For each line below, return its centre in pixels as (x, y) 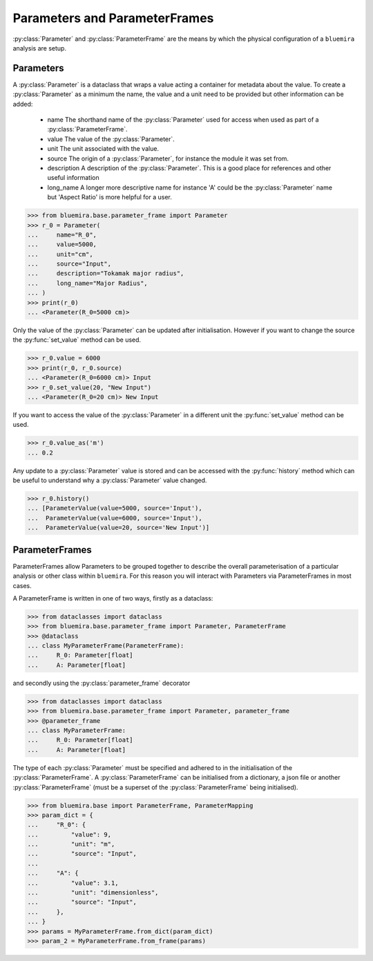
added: (23, 104)
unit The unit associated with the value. (103, 149)
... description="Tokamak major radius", (106, 274)
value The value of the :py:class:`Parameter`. (111, 139)
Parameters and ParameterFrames (113, 18)
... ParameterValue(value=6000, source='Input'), (115, 518)
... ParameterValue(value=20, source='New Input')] (118, 528)
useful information (73, 178)
